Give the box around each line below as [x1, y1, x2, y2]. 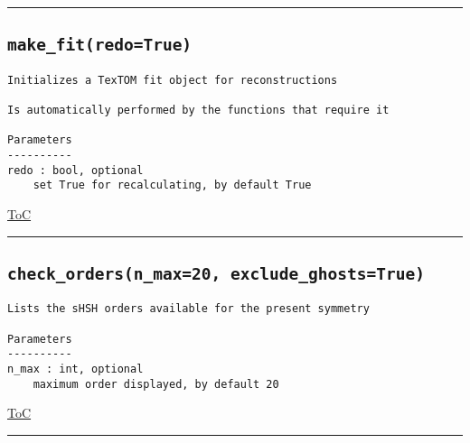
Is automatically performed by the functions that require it [7, 104, 390, 117]
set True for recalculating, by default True [33, 179, 312, 192]
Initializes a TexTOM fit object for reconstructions [7, 73, 338, 87]
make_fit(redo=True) [7, 35, 193, 55]
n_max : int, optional [7, 363, 144, 376]
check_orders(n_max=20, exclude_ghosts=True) [7, 264, 425, 284]
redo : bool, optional [7, 163, 144, 177]
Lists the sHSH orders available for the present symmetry [7, 302, 370, 316]
